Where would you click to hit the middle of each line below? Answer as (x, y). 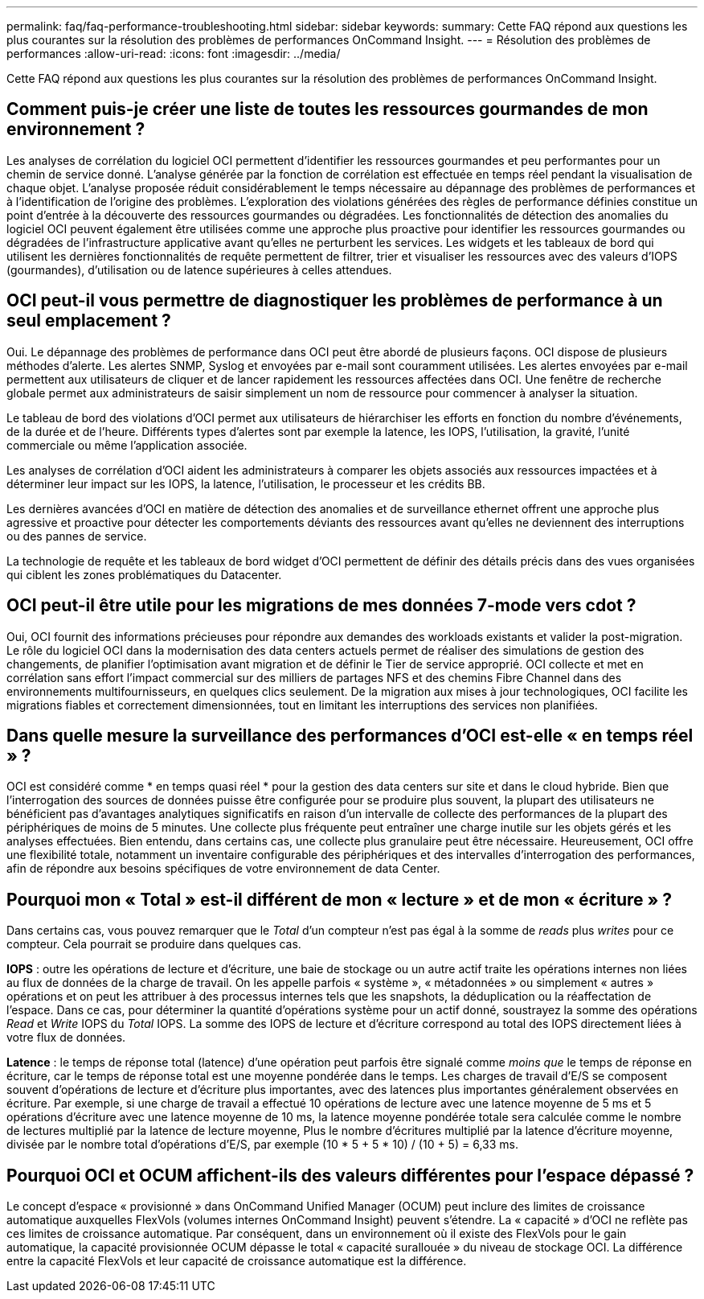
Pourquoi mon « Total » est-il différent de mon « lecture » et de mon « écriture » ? (340, 899)
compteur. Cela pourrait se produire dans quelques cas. (154, 944)
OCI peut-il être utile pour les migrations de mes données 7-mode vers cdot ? (321, 606)
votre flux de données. (66, 1038)
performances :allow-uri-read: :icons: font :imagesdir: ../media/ (174, 53)
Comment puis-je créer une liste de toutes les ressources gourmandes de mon (327, 109)
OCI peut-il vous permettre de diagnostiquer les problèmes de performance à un (335, 301)
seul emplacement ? (89, 321)
